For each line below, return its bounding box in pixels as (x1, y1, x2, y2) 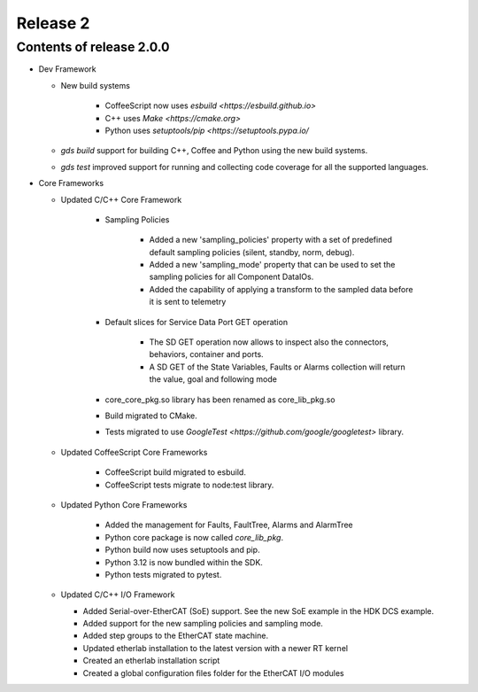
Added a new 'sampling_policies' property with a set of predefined (149, 235, 393, 245)
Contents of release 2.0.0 (16, 39, 170, 55)
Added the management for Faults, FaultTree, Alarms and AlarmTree (104, 519, 353, 531)
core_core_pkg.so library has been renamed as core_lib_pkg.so (104, 394, 335, 405)
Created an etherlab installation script (82, 656, 220, 666)
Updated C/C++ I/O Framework (60, 589, 175, 600)
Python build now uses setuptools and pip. (104, 545, 260, 556)
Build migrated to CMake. (104, 410, 198, 421)
